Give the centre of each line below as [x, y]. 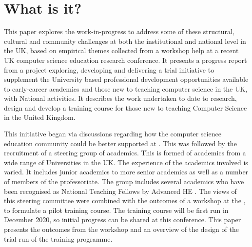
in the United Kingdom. [40, 117]
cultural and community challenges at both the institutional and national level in [125, 41]
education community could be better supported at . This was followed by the [120, 143]
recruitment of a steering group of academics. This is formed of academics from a [125, 153]
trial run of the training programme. [58, 238]
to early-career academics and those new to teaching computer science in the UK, [126, 88]
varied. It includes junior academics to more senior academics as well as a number [126, 172]
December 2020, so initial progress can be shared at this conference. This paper [123, 219]
